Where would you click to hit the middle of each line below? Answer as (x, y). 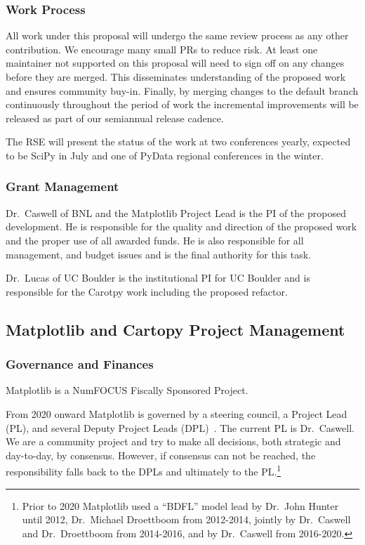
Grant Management (62, 186)
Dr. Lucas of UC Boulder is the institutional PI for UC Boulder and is (158, 278)
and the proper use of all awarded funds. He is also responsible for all (155, 240)
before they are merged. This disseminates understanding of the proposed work (176, 77)
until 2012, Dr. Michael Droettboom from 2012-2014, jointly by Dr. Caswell (186, 519)
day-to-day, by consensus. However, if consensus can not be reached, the (161, 455)
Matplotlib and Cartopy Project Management (175, 329)
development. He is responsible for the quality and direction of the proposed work (181, 226)
